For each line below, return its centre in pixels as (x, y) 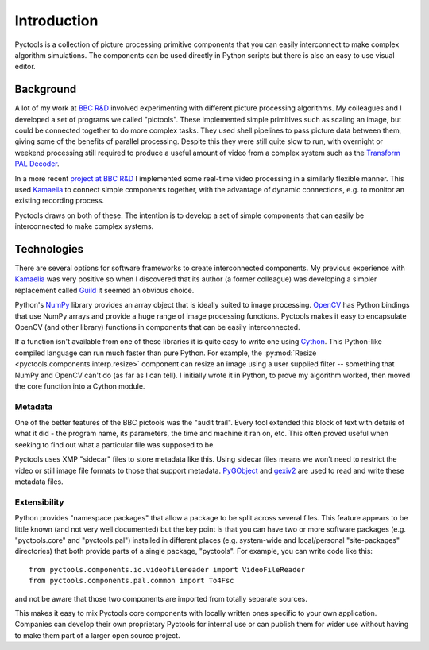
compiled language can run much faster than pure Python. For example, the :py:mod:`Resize (166, 353)
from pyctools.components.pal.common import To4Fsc (131, 581)
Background (46, 89)
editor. (25, 67)
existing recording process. (60, 201)
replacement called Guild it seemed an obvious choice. (104, 290)
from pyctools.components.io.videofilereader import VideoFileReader (167, 569)
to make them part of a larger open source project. (97, 635)
